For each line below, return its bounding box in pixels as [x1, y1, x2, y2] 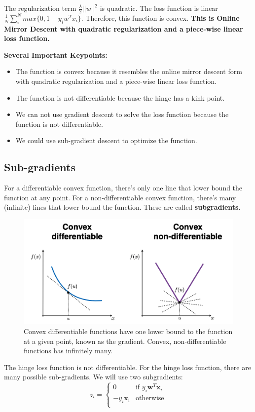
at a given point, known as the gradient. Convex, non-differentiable [24, 336, 226, 346]
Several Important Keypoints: [4, 49, 108, 60]
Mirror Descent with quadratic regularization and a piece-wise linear [4, 23, 243, 34]
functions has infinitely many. [24, 345, 113, 356]
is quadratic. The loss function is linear [100, 3, 218, 13]
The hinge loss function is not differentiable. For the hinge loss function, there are [4, 362, 251, 372]
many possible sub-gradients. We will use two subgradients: [4, 372, 183, 382]
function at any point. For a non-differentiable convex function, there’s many [4, 192, 236, 202]
